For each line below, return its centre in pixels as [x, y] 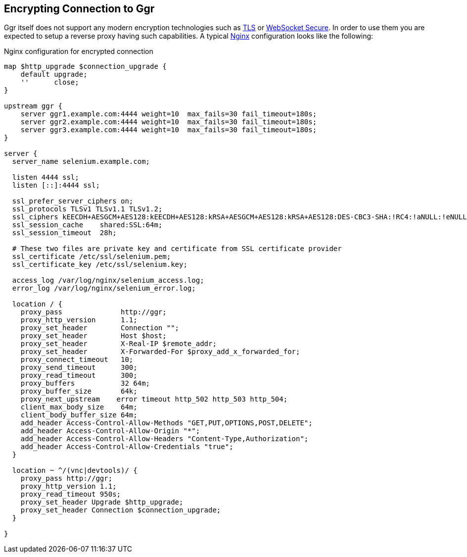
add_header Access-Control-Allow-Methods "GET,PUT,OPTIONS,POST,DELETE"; [166, 423]
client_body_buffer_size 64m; [79, 415]
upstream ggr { [33, 106]
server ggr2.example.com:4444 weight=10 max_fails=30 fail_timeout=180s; [169, 122]
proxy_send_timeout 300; [79, 368]
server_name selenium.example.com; [81, 162]
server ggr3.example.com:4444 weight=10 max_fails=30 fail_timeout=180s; [169, 130]
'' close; [50, 82]
